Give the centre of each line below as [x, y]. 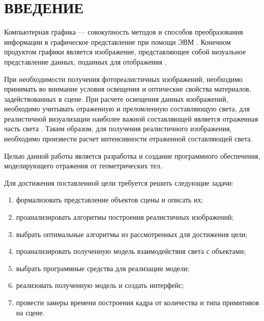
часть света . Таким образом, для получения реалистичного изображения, [118, 128]
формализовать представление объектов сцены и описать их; [110, 200]
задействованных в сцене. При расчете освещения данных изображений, [116, 98]
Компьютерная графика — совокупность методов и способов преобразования [124, 32]
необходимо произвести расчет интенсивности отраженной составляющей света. [128, 139]
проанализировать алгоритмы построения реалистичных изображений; [125, 217]
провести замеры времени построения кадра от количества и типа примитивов [138, 302]
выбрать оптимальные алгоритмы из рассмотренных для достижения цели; [132, 234]
